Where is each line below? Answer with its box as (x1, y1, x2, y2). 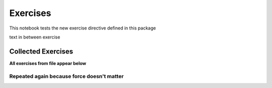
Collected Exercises (9, 47, 74, 55)
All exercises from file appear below (9, 60, 87, 66)
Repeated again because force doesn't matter (9, 72, 124, 79)
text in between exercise (9, 34, 60, 40)
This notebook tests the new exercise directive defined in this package (9, 25, 156, 31)
